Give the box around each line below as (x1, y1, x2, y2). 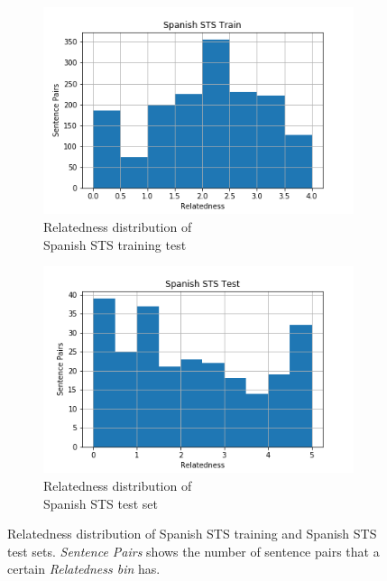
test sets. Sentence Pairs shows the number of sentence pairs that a (7, 541, 380, 560)
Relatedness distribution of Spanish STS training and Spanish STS (7, 524, 377, 543)
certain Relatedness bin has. (7, 559, 161, 578)
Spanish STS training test (43, 235, 187, 254)
